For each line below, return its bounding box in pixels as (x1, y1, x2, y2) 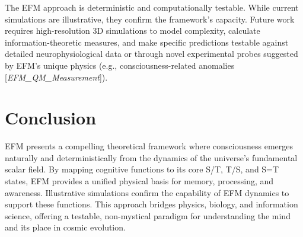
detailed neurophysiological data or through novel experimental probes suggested (5, 47, 298, 60)
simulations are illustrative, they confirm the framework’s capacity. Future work (5, 12, 295, 25)
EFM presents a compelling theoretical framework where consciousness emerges (5, 140, 294, 152)
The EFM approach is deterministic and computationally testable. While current (5, 1, 299, 13)
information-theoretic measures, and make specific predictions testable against (5, 36, 289, 48)
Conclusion (5, 105, 97, 130)
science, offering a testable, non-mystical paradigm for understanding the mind (5, 209, 291, 222)
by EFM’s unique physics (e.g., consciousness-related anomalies (5, 59, 235, 71)
